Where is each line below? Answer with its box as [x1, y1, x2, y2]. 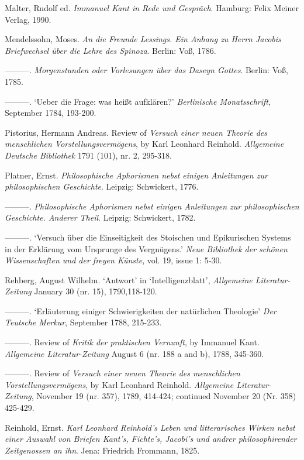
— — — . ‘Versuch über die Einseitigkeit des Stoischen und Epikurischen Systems [5, 231, 291, 243]
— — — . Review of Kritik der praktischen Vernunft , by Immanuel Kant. [5, 336, 260, 348]
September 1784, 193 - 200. [5, 107, 96, 119]
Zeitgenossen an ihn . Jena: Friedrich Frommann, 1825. [5, 444, 200, 456]
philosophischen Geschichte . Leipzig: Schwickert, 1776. [5, 180, 199, 193]
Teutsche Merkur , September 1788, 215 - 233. [5, 316, 162, 328]
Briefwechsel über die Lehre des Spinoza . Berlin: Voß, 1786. [5, 44, 216, 56]
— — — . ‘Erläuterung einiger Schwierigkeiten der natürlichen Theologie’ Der [5, 304, 277, 317]
